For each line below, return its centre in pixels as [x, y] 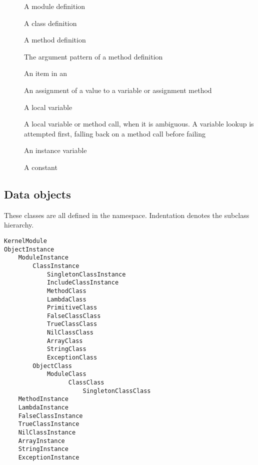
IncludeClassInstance [83, 283]
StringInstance [43, 449]
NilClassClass [70, 333]
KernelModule [25, 241]
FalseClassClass [74, 316]
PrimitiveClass [72, 308]
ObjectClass [52, 366]
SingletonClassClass [117, 391]
